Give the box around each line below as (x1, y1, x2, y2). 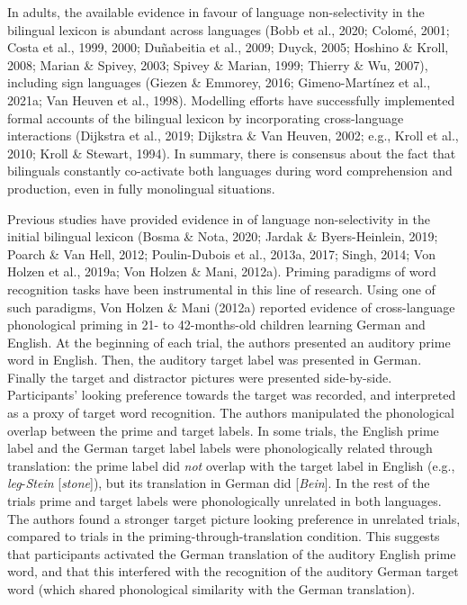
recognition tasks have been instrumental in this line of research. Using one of (7, 279, 436, 298)
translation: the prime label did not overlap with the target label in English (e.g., (7, 456, 455, 474)
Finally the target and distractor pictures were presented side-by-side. (7, 367, 392, 386)
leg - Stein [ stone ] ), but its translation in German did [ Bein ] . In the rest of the (7, 474, 430, 492)
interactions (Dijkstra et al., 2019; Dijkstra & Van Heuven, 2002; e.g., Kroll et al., (7, 126, 459, 145)
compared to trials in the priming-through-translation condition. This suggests (7, 527, 440, 546)
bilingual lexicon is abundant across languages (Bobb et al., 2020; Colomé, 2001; (7, 20, 450, 39)
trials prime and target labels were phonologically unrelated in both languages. (7, 492, 442, 510)
